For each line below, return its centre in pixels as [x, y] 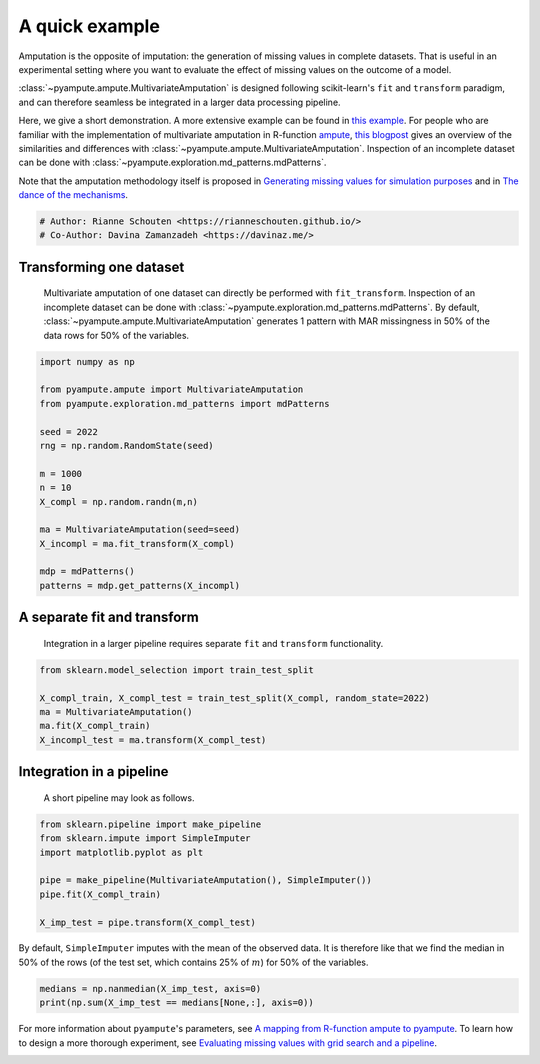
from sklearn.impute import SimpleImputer [145, 838]
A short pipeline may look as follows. [119, 797]
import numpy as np [87, 361]
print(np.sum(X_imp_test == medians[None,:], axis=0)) [176, 1003]
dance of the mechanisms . [73, 195]
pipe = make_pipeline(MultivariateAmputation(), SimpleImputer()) [205, 880]
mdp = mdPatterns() [87, 571]
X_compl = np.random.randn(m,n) [119, 501]
